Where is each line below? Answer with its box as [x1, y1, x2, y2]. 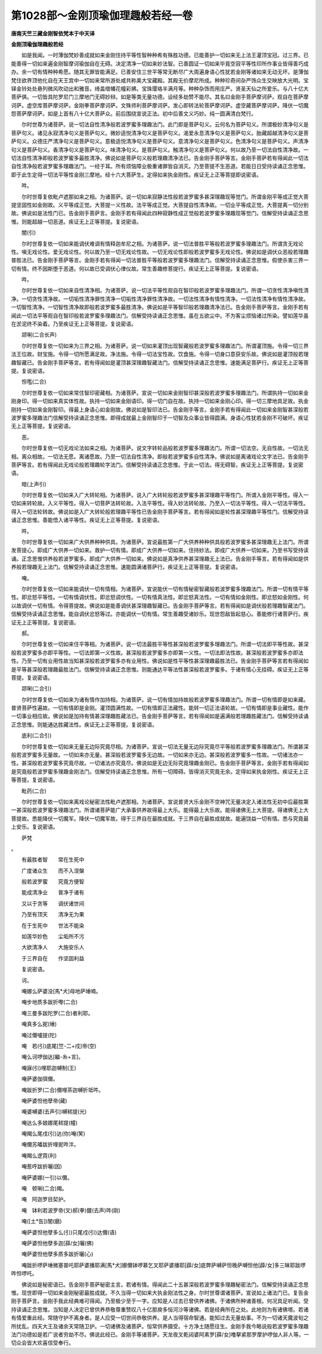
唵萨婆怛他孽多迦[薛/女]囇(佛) [21, 1239, 94, 1247]
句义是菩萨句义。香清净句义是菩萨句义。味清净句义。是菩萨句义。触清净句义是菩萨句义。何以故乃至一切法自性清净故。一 [11, 146, 309, 153]
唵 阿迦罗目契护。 [21, 1196, 69, 1203]
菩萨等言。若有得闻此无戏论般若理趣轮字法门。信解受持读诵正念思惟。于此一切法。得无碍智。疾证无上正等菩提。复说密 [11, 461, 304, 468]
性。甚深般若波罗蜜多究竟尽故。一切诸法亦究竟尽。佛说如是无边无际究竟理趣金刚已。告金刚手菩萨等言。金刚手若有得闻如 [11, 759, 309, 766]
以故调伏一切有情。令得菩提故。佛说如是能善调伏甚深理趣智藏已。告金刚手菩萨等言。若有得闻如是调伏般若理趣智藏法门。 [11, 602, 309, 609]
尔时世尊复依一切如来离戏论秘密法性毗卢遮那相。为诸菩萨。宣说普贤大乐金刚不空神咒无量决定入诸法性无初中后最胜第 [21, 798, 309, 805]
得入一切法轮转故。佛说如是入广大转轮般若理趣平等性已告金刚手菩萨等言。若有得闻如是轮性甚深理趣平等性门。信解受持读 [11, 508, 309, 515]
